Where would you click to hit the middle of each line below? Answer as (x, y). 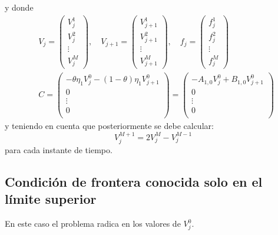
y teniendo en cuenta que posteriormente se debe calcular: (109, 126)
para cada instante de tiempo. (59, 149)
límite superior (51, 199)
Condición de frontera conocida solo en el (134, 181)
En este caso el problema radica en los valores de (93, 224)
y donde (19, 7)
